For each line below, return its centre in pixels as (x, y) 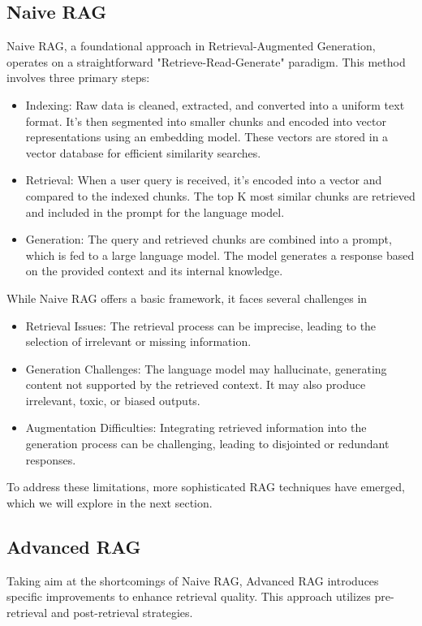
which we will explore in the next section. (110, 502)
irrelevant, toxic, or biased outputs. (113, 400)
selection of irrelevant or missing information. (138, 341)
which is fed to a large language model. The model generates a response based (220, 255)
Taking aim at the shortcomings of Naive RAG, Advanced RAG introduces (193, 580)
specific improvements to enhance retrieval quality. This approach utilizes (189, 596)
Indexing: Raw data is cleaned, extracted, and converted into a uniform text (215, 104)
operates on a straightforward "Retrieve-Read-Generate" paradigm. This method (206, 61)
